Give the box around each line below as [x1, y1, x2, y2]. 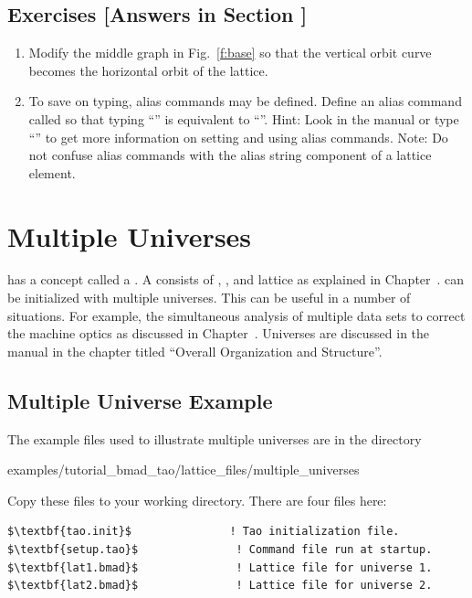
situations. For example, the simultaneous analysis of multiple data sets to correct [7, 305, 466, 325]
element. [28, 163, 76, 182]
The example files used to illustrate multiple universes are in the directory [7, 429, 422, 448]
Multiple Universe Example [7, 386, 273, 414]
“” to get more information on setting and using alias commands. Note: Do [28, 127, 448, 146]
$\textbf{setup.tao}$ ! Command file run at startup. [7, 543, 433, 557]
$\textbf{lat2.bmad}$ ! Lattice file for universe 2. [7, 579, 433, 593]
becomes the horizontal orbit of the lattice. [28, 60, 268, 80]
